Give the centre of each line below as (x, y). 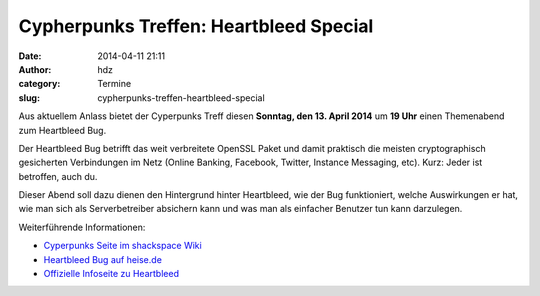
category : (39, 84)
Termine (114, 84)
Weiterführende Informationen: (82, 227)
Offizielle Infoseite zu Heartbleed (111, 274)
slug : (29, 97)
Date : (30, 56)
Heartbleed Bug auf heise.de (102, 259)
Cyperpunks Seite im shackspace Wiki (122, 246)
